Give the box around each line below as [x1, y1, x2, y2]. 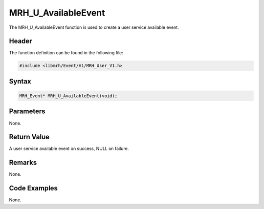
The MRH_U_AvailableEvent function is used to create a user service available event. [9, 24, 179, 30]
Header [9, 37, 32, 45]
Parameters [9, 107, 45, 116]
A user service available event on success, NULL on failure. [9, 146, 129, 151]
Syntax [9, 77, 31, 85]
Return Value [9, 133, 50, 141]
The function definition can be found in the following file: [9, 50, 123, 56]
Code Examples [9, 184, 58, 192]
